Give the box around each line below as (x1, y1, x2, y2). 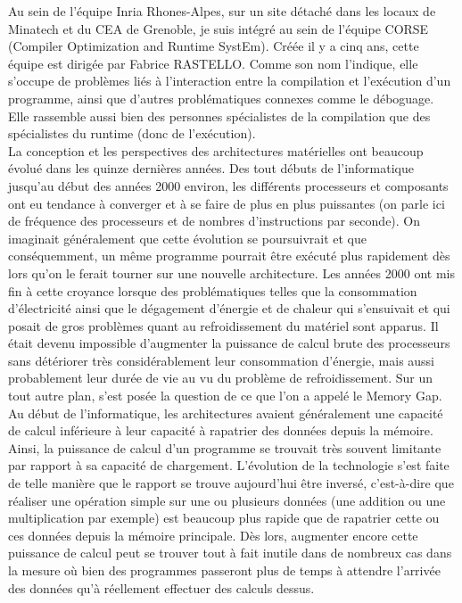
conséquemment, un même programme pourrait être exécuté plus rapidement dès (8, 246, 450, 265)
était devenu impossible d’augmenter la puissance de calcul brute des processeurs (8, 334, 450, 352)
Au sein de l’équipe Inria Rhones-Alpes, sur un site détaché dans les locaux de (8, 2, 436, 20)
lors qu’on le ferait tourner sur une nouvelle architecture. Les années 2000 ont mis (8, 263, 455, 282)
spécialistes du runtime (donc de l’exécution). (8, 124, 256, 143)
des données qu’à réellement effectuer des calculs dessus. (8, 578, 315, 597)
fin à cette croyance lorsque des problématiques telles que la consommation (8, 281, 417, 300)
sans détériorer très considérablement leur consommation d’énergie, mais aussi (8, 351, 435, 369)
